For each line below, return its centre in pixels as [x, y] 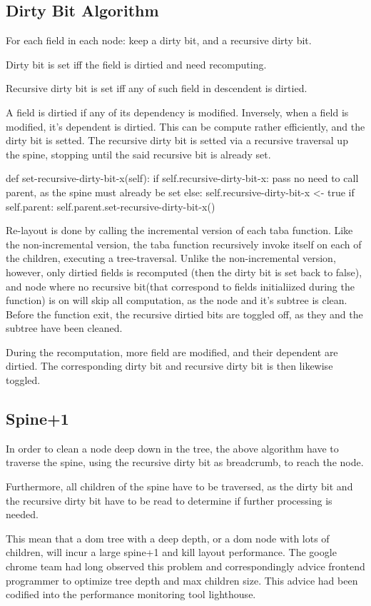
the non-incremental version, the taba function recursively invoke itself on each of [184, 244]
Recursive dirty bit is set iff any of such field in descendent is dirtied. [157, 88]
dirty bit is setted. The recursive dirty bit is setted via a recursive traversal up [177, 140]
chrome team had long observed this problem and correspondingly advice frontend [185, 566]
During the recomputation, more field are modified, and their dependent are [172, 352]
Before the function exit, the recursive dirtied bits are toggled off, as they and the [184, 314]
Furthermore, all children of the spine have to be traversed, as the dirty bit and [179, 486]
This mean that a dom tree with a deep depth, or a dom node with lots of [168, 538]
